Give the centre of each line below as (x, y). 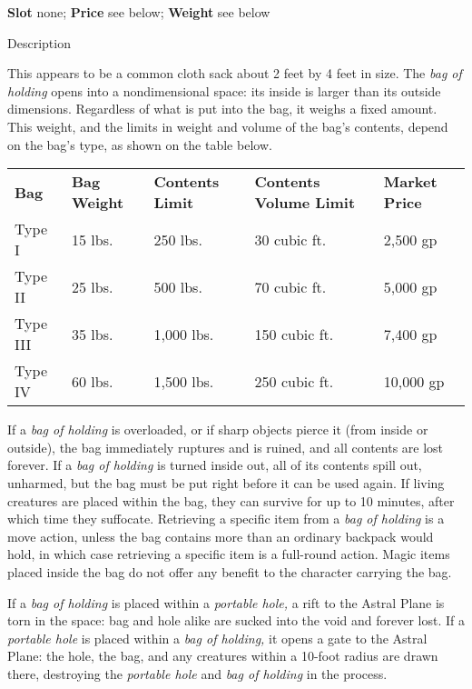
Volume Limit (305, 203)
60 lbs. (92, 381)
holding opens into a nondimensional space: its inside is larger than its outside (224, 90)
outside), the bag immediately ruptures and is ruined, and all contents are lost (226, 447)
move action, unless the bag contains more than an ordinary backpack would (221, 536)
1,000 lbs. (184, 334)
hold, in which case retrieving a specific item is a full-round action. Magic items (229, 554)
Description (39, 42)
